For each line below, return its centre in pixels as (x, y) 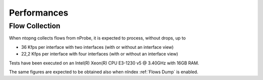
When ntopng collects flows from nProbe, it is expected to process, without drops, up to (97, 38)
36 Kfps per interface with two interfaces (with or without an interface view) (97, 47)
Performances (38, 13)
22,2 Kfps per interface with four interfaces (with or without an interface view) (100, 54)
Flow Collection (35, 26)
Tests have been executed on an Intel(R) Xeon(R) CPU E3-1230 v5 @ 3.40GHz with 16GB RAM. (104, 63)
